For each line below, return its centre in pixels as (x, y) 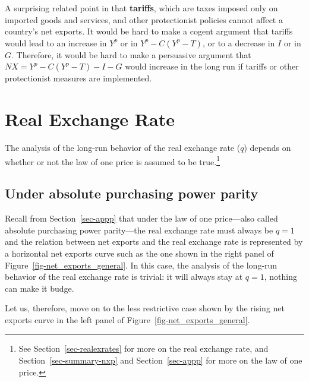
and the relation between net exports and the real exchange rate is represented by (154, 241)
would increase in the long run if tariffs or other (212, 66)
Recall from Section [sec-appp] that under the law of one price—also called (141, 218)
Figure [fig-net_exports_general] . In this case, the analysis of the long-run (141, 265)
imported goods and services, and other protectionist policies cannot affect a (144, 19)
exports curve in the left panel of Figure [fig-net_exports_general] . (127, 319)
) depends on (267, 148)
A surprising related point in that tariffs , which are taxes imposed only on (141, 8)
